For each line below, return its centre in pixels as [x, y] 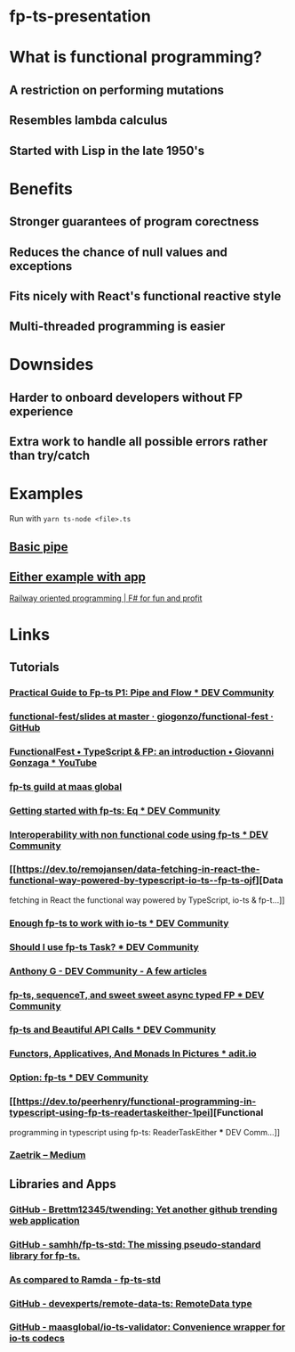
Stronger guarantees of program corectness [134, 221]
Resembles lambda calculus [88, 121]
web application [44, 1220]
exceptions [41, 266]
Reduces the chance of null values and [119, 252]
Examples [46, 494]
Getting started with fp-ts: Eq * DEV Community [115, 810]
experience [41, 411]
